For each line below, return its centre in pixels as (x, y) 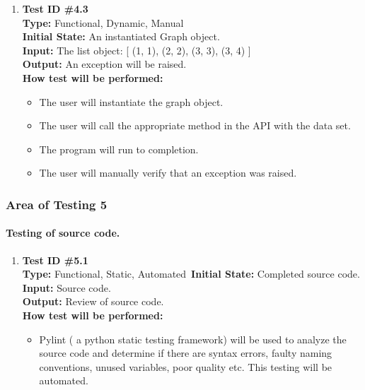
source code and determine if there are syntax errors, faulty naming (186, 353)
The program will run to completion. (119, 149)
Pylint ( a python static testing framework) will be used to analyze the (193, 339)
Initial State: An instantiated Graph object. (121, 36)
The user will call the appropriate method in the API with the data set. (195, 125)
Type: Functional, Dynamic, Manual (103, 22)
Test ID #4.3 (55, 8)
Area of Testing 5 (57, 204)
